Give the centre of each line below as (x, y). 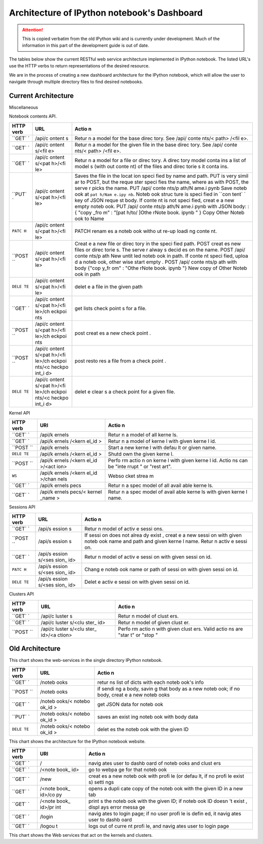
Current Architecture (41, 95)
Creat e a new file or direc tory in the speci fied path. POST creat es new (158, 243)
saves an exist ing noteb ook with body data (148, 717)
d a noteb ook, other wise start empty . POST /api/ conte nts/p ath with (156, 262)
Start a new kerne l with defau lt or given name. (162, 447)
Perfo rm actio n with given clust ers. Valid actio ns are (180, 629)
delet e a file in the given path (109, 287)
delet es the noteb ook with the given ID (143, 729)
